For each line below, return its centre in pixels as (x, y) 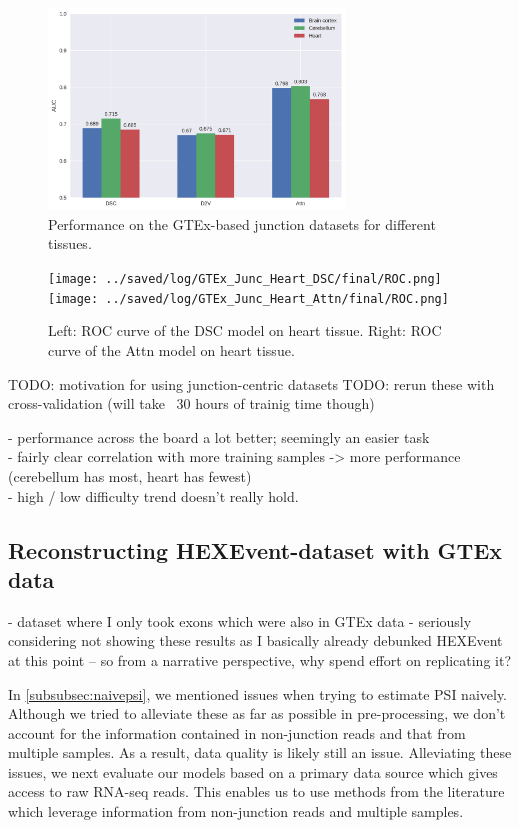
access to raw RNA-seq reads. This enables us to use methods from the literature (256, 791)
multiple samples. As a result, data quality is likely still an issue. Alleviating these (260, 752)
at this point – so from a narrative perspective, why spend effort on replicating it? (259, 659)
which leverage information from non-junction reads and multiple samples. (236, 811)
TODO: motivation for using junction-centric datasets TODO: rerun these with (251, 383)
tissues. (70, 243)
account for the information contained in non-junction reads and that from (237, 732)
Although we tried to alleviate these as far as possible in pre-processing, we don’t (257, 713)
